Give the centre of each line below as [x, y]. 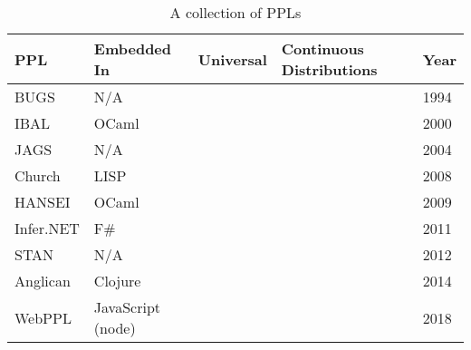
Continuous [322, 49]
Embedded [133, 49]
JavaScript [127, 307]
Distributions [329, 69]
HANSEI [43, 202]
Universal [232, 59]
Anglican [43, 281]
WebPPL [43, 317]
